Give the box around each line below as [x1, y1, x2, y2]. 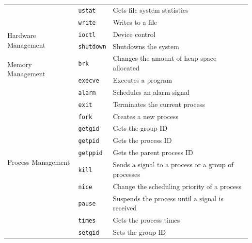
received [112, 203, 137, 213]
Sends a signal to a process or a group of [112, 159, 234, 170]
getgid [78, 125, 99, 133]
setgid [78, 229, 99, 236]
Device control [112, 29, 156, 39]
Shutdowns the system [112, 41, 179, 51]
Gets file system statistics [112, 4, 189, 15]
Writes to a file [112, 17, 157, 27]
